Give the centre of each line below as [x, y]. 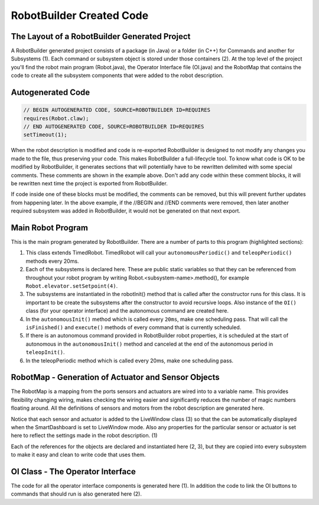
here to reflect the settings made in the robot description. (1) [84, 436]
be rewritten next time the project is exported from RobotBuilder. [89, 183]
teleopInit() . [45, 352]
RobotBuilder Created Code [80, 15]
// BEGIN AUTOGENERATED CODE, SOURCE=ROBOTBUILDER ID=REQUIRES [117, 110]
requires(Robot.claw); [56, 118]
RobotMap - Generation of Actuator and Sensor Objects [115, 377]
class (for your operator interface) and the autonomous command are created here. [127, 311]
